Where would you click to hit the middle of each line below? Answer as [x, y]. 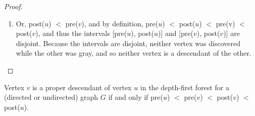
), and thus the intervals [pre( [81, 33]
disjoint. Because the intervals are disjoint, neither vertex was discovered [128, 43]
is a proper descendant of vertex [82, 87]
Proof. [13, 6]
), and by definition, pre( [120, 23]
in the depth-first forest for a [185, 87]
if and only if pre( [136, 97]
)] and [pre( [175, 33]
